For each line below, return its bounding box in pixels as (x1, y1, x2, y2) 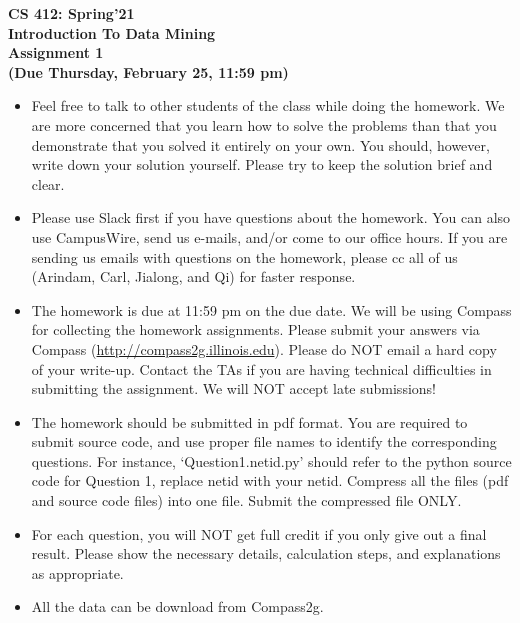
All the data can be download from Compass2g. (31, 596, 324, 617)
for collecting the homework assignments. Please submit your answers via (31, 319, 480, 340)
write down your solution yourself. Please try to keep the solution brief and (31, 154, 493, 175)
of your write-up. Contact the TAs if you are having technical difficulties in (31, 358, 492, 379)
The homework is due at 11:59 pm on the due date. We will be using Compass (31, 299, 512, 320)
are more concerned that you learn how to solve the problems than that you (31, 114, 497, 135)
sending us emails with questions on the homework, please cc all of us (31, 246, 458, 267)
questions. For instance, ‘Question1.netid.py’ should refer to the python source (31, 450, 512, 471)
